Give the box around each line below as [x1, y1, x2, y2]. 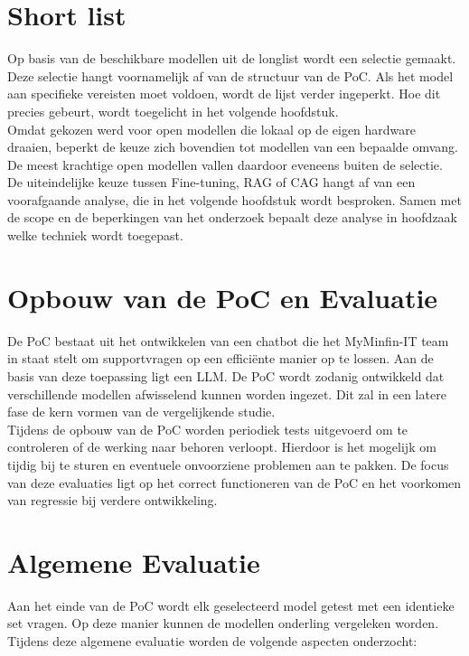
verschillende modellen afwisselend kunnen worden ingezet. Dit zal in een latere [7, 384, 446, 403]
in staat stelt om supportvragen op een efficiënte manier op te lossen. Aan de [7, 349, 434, 368]
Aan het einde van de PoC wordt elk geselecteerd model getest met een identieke [7, 595, 455, 614]
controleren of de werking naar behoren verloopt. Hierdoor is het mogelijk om [7, 437, 436, 456]
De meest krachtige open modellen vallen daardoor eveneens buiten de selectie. [7, 155, 443, 173]
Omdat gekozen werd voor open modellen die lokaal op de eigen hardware [7, 119, 417, 138]
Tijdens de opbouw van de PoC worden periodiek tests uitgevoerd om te [7, 419, 408, 438]
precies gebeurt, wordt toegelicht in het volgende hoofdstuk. [7, 101, 339, 120]
